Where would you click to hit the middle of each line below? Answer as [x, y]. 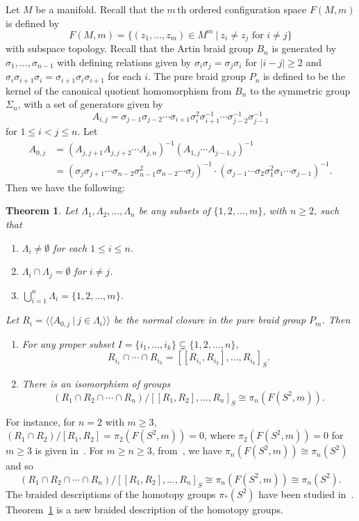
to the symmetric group [300, 90]
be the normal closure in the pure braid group [210, 320]
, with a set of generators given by [90, 104]
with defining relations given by [124, 62]
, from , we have [187, 450]
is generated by [304, 48]
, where [219, 435]
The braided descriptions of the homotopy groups [111, 494]
